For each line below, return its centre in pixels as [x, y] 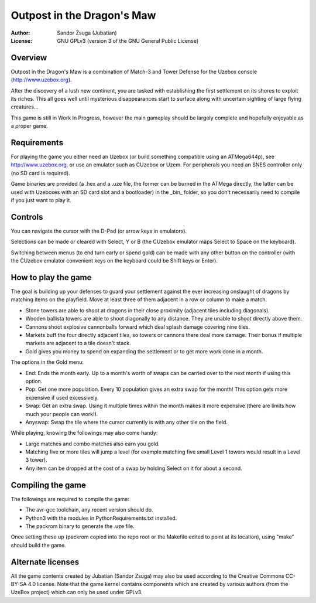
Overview [29, 58]
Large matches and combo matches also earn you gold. [93, 444]
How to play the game [51, 277]
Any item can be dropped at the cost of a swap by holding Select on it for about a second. [134, 468]
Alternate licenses [45, 562]
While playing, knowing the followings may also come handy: [84, 433]
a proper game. [29, 126]
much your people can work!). [62, 414]
